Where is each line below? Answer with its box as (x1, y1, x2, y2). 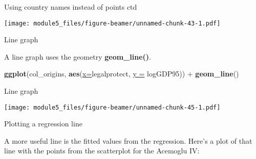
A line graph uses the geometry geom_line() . (4, 51, 151, 62)
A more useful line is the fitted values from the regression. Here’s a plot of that (4, 135, 252, 146)
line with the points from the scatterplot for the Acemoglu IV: (4, 145, 200, 156)
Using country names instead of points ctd (4, 2, 137, 12)
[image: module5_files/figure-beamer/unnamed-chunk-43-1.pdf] (4, 19, 221, 27)
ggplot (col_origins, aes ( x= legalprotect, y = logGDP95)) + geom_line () (4, 68, 239, 79)
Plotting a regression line (4, 118, 82, 129)
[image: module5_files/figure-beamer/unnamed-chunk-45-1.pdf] (4, 103, 221, 111)
